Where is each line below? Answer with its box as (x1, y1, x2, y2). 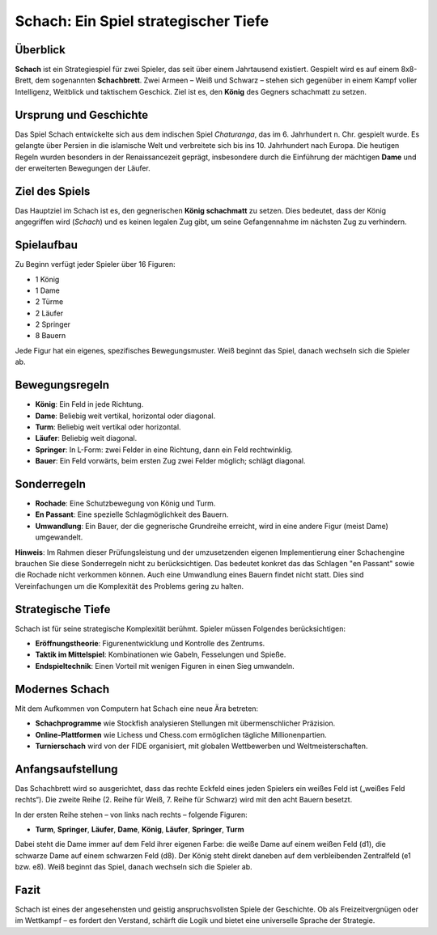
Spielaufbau (15, 239, 78, 252)
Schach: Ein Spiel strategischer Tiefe (15, 12, 269, 30)
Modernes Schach (15, 682, 110, 696)
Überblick (15, 43, 66, 57)
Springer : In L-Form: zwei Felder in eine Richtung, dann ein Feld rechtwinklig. (35, 445, 293, 455)
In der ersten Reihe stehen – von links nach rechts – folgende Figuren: (15, 810, 248, 819)
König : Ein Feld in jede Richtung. (35, 400, 144, 409)
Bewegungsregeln (15, 379, 109, 392)
